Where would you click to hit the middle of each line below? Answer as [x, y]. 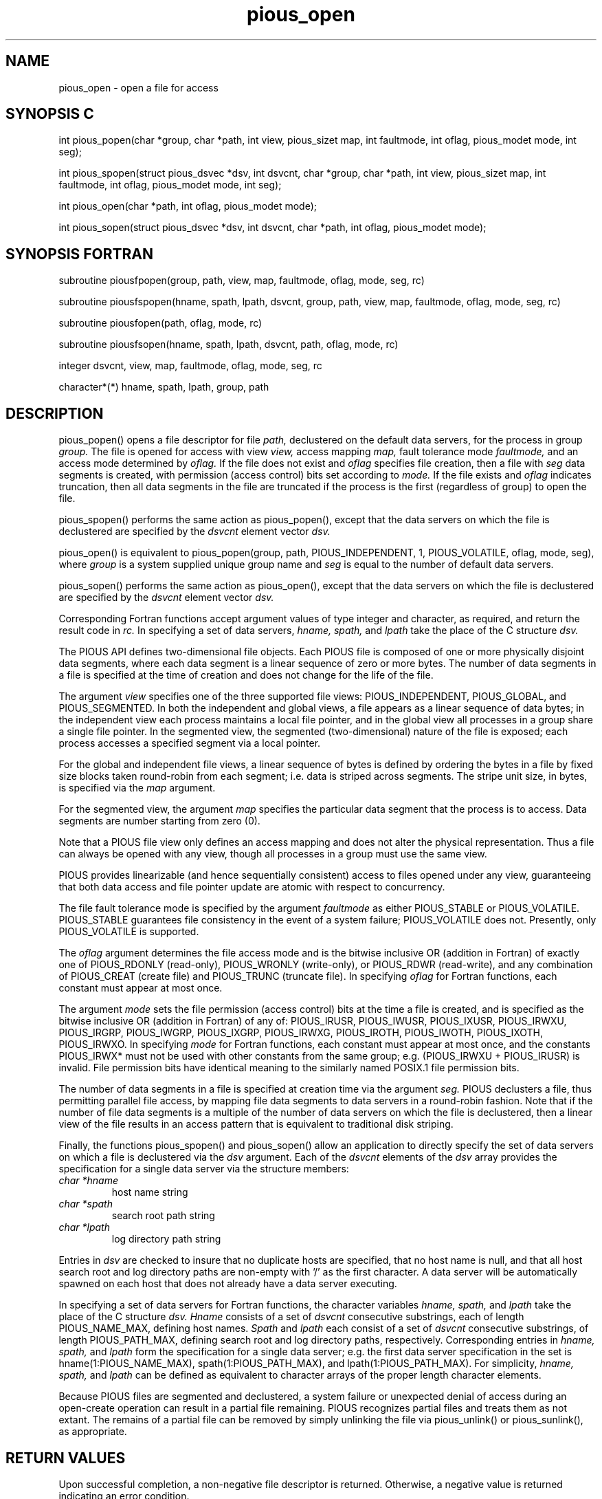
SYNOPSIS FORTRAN [80, 254]
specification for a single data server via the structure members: [204, 1169]
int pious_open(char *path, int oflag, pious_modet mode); [188, 206]
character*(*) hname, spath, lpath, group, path [164, 387]
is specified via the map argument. [137, 788]
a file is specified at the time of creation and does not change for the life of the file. [246, 675]
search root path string [163, 1216]
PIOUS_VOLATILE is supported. [129, 932]
